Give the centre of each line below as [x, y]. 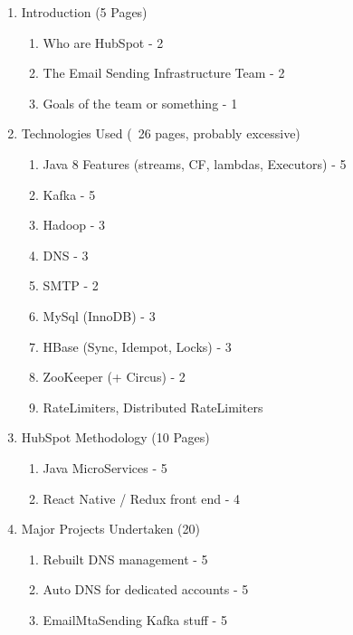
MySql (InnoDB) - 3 [99, 315]
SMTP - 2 [71, 285]
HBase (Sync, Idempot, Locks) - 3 [137, 346]
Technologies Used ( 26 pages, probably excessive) [161, 133]
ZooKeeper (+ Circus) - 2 [114, 377]
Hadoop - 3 [74, 225]
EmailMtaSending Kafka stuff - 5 [135, 619]
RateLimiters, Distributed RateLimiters [153, 407]
